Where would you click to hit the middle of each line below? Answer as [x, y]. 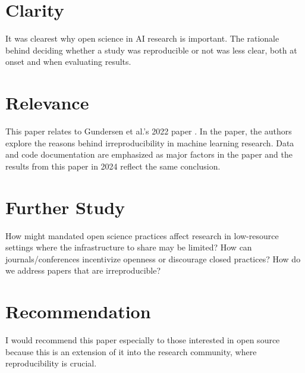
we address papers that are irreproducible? [83, 270]
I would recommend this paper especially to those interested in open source [143, 340]
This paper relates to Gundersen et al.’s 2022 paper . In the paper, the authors [149, 131]
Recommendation [78, 311]
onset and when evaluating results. [68, 62]
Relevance [47, 103]
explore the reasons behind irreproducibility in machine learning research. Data [150, 142]
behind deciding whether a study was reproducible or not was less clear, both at [151, 50]
